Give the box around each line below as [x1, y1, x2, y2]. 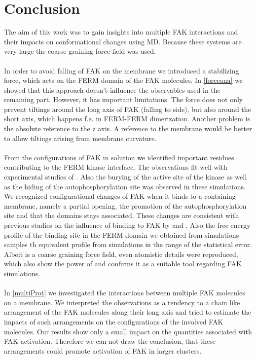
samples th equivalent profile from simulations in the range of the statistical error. [4, 239, 252, 250]
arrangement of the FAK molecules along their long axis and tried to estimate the [4, 307, 252, 317]
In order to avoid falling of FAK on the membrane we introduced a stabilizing [4, 65, 239, 75]
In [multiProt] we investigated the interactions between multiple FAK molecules [4, 287, 245, 298]
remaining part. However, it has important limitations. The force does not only [4, 94, 243, 105]
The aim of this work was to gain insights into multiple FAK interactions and [4, 27, 238, 37]
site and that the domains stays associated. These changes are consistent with [4, 210, 239, 220]
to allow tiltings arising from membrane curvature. [4, 133, 157, 143]
